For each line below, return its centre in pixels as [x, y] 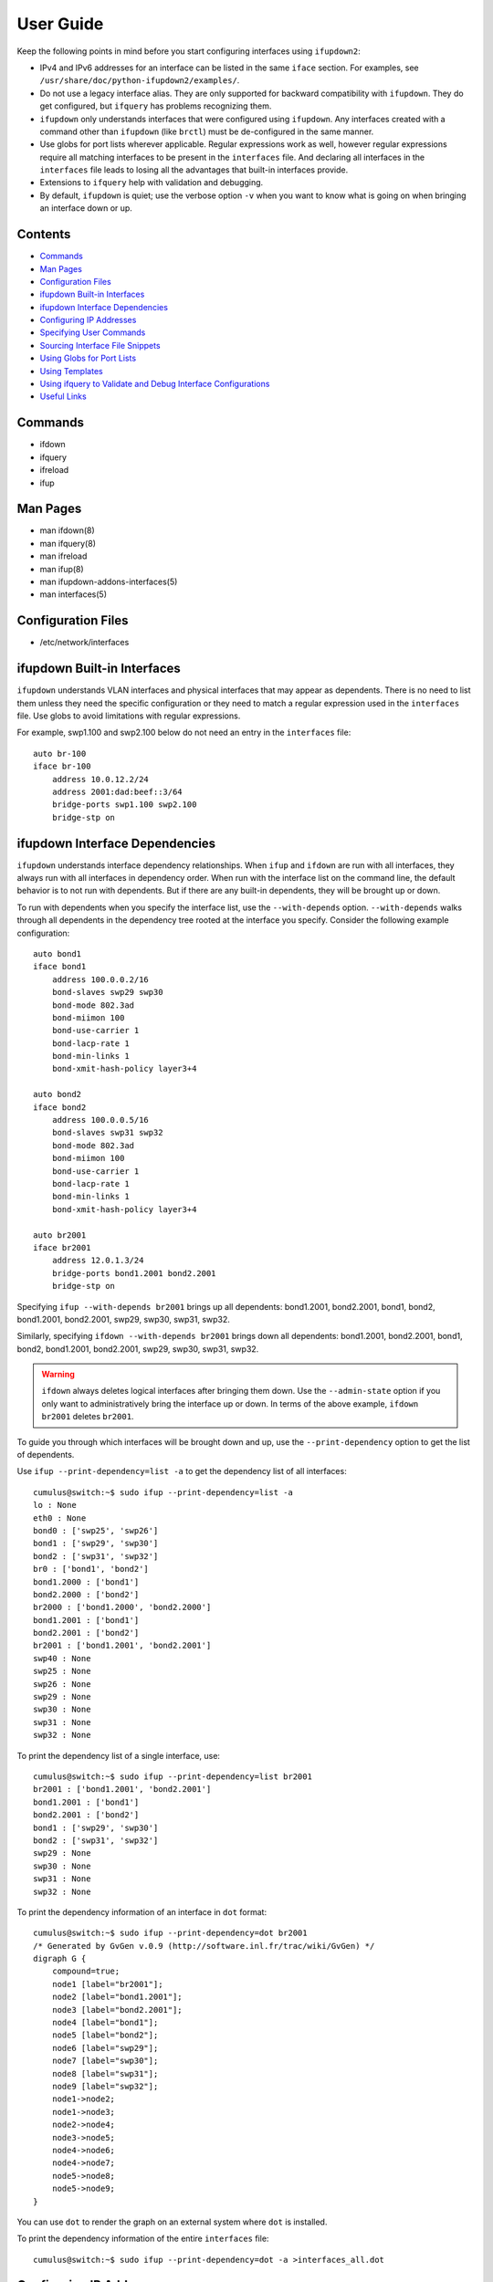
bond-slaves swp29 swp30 [107, 992]
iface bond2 [60, 1107]
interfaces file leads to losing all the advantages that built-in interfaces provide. [194, 170]
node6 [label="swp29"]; [105, 2048]
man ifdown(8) [67, 530]
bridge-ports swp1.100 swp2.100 [124, 805]
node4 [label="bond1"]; [105, 2023]
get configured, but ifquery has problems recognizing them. [156, 106]
